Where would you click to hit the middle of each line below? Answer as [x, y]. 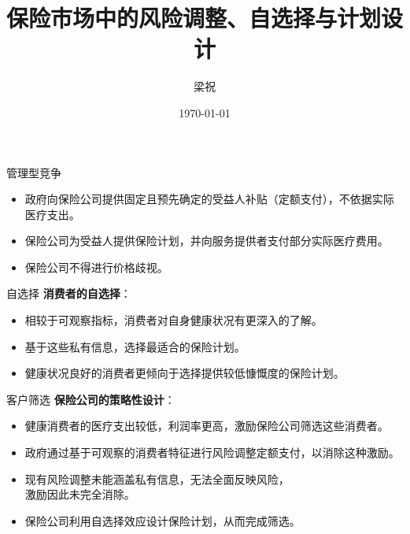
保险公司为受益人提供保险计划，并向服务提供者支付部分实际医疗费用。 [207, 241]
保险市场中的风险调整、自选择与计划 [194, 18]
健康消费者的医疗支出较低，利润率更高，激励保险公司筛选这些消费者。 [207, 426]
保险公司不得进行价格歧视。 [96, 267]
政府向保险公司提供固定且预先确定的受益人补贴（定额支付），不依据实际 [209, 199]
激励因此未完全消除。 [80, 494]
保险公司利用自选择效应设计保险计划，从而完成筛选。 [163, 520]
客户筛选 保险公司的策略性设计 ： [91, 399]
